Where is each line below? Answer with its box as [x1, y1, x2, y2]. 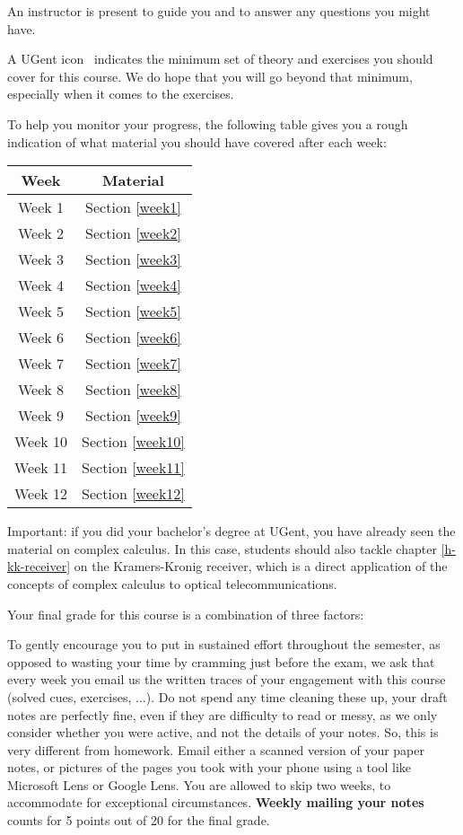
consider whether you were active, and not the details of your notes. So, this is [7, 723, 439, 742]
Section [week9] [85, 405, 181, 426]
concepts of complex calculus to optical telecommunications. [7, 574, 337, 593]
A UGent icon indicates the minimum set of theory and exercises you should [7, 49, 433, 68]
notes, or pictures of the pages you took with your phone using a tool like [7, 758, 411, 777]
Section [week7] [85, 353, 181, 374]
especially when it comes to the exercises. [7, 84, 234, 103]
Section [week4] [85, 275, 181, 296]
